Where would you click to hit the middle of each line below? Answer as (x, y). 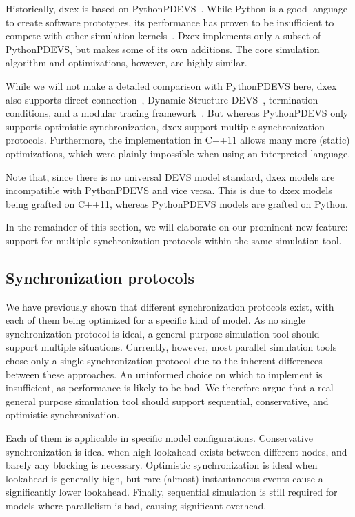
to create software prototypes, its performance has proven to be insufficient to (170, 22)
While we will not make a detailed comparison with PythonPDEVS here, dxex (171, 85)
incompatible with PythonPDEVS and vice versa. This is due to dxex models (169, 190)
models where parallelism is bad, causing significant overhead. (136, 506)
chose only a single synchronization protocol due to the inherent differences (164, 361)
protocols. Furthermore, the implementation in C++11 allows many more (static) (178, 140)
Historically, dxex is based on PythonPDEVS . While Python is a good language (177, 8)
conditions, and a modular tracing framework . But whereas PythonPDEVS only (177, 113)
